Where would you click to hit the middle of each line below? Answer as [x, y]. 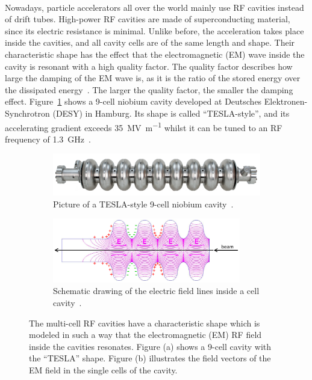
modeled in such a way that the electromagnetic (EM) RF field [145, 335]
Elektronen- [286, 101]
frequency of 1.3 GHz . [48, 139]
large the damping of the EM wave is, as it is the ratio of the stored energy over [153, 78]
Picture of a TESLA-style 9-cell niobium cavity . [143, 204]
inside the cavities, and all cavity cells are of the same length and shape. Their [150, 42]
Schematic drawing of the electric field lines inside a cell [156, 291]
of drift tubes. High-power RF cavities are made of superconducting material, [148, 19]
